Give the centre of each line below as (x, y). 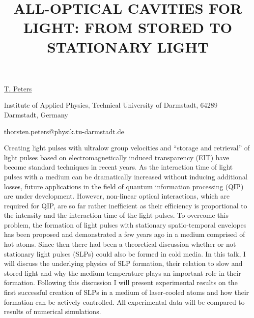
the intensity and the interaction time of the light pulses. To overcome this (116, 215)
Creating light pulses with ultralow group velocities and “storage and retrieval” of (127, 148)
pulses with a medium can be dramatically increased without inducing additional (126, 176)
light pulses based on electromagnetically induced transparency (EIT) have (117, 157)
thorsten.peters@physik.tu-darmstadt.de (64, 131)
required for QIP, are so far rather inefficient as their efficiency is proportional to (126, 205)
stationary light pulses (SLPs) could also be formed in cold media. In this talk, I (125, 253)
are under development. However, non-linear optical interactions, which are (117, 196)
